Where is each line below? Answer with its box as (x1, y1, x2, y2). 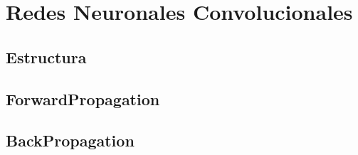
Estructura (6, 46, 87, 68)
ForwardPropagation (6, 87, 160, 109)
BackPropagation (6, 129, 135, 151)
